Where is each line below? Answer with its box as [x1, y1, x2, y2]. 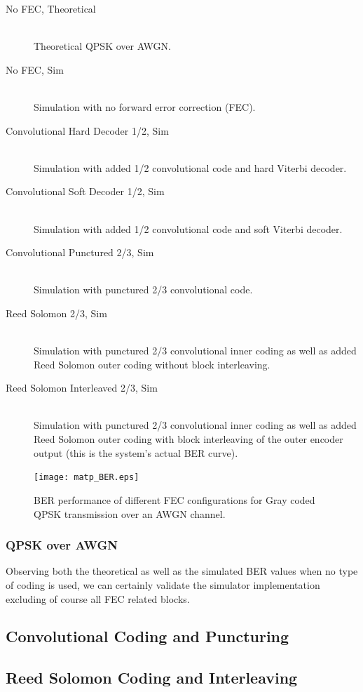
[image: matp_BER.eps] [34, 472, 139, 483]
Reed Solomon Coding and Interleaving [6, 667, 298, 688]
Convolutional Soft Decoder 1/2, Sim [6, 184, 165, 199]
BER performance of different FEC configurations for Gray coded [34, 492, 315, 507]
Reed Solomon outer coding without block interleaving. [34, 357, 270, 371]
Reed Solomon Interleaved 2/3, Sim [6, 380, 158, 395]
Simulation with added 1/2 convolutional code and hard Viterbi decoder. [34, 160, 347, 175]
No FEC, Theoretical [6, 1, 96, 15]
